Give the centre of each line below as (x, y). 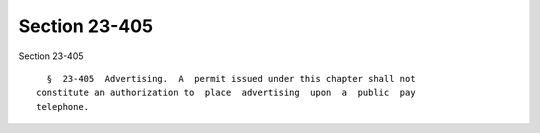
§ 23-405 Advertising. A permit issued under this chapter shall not (231, 78)
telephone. (63, 106)
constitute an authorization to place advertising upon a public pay (226, 93)
